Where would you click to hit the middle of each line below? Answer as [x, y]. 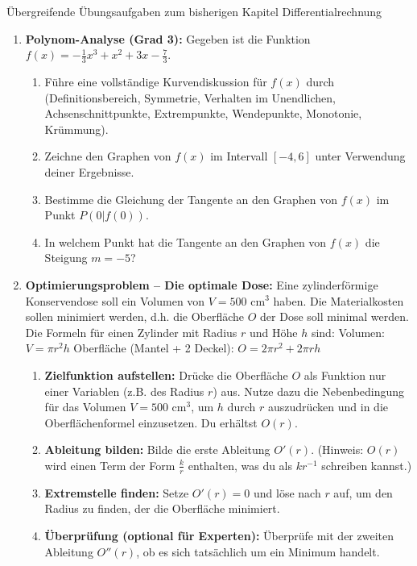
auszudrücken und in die [328, 407]
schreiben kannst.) [367, 465]
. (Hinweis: [337, 449]
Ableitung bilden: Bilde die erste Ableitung [157, 449]
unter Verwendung [360, 156]
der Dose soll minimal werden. [334, 316]
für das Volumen [85, 407]
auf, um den [363, 492]
